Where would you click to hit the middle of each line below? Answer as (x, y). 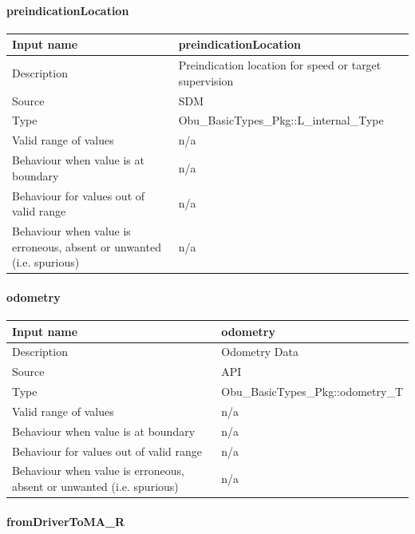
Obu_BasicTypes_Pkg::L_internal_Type (281, 120)
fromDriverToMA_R (66, 521)
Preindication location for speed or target (280, 65)
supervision (206, 80)
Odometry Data (260, 352)
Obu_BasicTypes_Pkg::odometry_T (312, 392)
